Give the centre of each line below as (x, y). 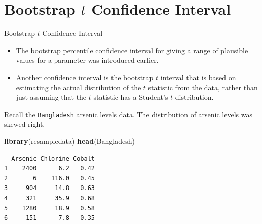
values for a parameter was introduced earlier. (87, 60)
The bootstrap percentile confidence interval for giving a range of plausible (132, 50)
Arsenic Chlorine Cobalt (53, 158)
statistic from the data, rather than (203, 87)
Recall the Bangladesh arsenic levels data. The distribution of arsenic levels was (128, 114)
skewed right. (25, 124)
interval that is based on (198, 77)
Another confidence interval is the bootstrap (85, 77)
